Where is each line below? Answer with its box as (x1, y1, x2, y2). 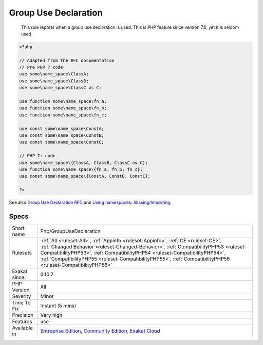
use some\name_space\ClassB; (19, 78, 89, 84)
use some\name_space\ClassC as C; (19, 85, 102, 91)
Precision (12, 312, 34, 319)
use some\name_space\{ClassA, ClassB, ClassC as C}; (19, 160, 148, 165)
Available (12, 325, 33, 331)
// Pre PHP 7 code (19, 65, 63, 70)
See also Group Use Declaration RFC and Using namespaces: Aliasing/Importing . (9, 200, 171, 205)
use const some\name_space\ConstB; (19, 133, 104, 138)
